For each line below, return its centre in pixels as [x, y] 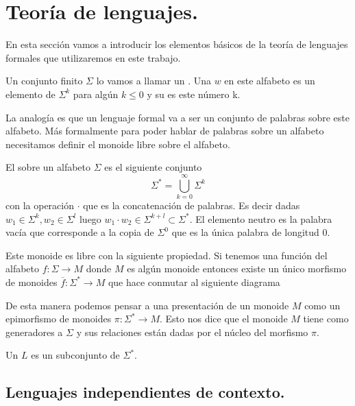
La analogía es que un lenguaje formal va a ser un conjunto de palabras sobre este [177, 117]
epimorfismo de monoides [59, 319]
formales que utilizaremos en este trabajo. [93, 57]
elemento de [30, 94]
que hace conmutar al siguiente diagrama [194, 282]
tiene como [326, 319]
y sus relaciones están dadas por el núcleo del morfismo [192, 332]
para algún [96, 94]
